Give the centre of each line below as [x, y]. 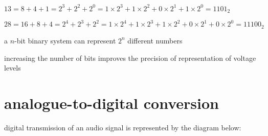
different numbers [155, 40]
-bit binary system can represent [65, 40]
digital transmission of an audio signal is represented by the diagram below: [123, 127]
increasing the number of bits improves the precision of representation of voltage [130, 58]
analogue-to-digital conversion [111, 103]
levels [13, 68]
